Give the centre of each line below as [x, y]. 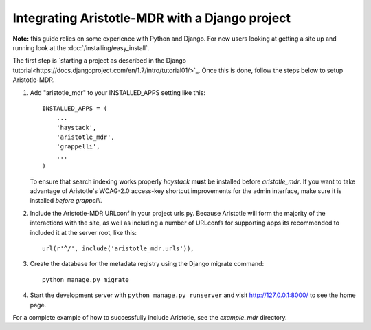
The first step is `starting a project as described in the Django [100, 60]
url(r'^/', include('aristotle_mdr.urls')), [119, 248]
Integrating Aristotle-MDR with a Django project [152, 18]
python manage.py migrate [86, 279]
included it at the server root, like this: [83, 232]
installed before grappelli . [66, 201]
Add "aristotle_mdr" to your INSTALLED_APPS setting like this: [118, 92]
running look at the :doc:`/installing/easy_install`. [81, 47]
